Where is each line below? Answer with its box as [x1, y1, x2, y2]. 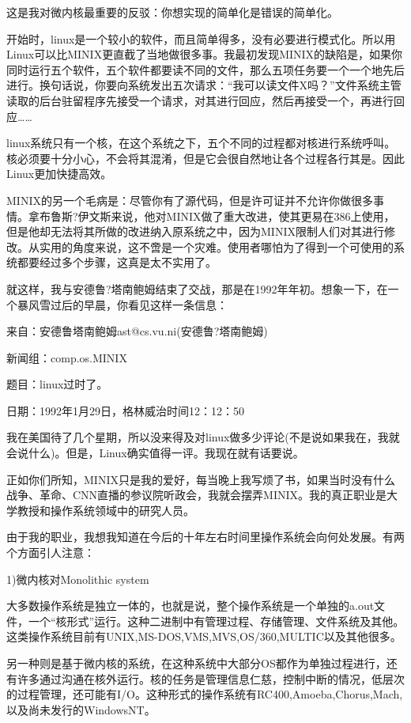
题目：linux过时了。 [6, 376, 108, 392]
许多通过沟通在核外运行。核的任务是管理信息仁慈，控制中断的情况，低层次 [17, 670, 405, 687]
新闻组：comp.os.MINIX [6, 349, 127, 365]
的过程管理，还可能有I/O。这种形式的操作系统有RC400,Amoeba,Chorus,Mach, [6, 686, 403, 702]
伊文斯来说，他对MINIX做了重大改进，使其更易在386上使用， [77, 207, 395, 224]
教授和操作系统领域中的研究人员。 [17, 502, 194, 518]
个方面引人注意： [6, 544, 95, 561]
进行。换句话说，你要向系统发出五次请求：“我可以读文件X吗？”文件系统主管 [6, 77, 402, 93]
